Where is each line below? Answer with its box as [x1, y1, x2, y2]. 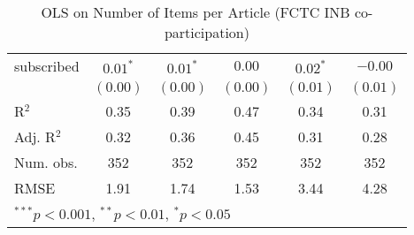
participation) [164, 22, 249, 42]
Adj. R [14, 126, 56, 147]
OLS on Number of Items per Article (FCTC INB [41, 2, 350, 22]
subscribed [14, 56, 80, 76]
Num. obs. [14, 152, 78, 172]
